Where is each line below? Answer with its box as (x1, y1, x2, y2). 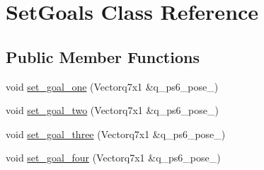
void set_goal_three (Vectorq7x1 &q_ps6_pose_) (6, 126, 226, 141)
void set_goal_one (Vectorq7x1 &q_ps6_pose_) (6, 79, 219, 93)
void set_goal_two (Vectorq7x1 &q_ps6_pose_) (6, 103, 219, 118)
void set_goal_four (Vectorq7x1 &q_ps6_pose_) (6, 150, 221, 165)
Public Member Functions (6, 45, 200, 67)
